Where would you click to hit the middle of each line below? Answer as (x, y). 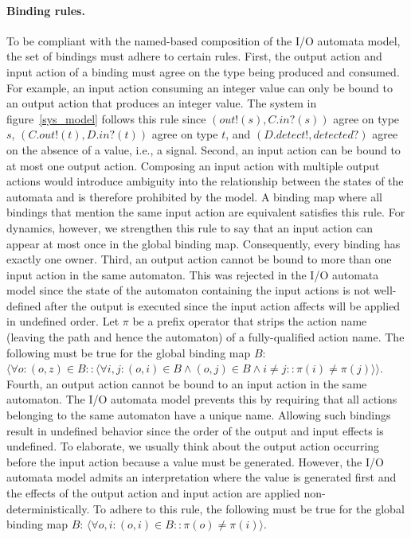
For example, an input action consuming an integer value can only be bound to (200, 87)
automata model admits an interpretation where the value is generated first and (202, 477)
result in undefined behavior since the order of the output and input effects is (195, 430)
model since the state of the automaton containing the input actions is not (188, 290)
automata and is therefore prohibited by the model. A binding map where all (194, 196)
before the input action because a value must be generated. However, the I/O (195, 461)
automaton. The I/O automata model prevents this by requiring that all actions (202, 399)
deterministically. (48, 508)
